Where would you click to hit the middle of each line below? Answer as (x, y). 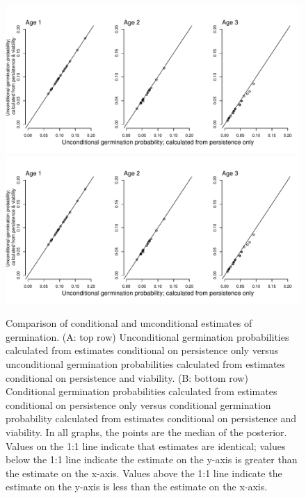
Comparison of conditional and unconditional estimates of (129, 323)
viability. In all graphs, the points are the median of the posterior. (146, 432)
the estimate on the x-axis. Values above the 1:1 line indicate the (144, 473)
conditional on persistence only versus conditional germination (138, 404)
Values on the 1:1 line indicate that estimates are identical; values (146, 445)
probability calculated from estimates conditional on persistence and (151, 418)
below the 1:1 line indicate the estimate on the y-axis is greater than (152, 459)
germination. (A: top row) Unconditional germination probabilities (147, 336)
